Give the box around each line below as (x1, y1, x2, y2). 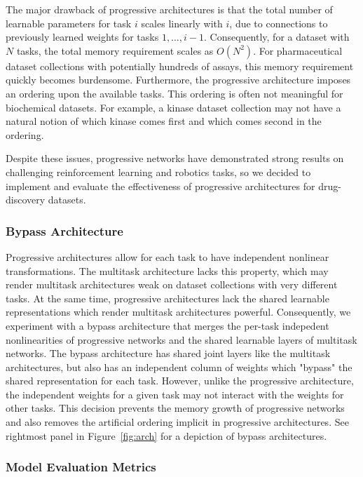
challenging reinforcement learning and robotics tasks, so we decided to (6, 164, 311, 179)
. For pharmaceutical (253, 43, 343, 58)
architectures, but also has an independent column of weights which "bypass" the (6, 359, 352, 374)
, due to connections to (229, 15, 328, 30)
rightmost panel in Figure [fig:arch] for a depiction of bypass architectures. (6, 428, 327, 443)
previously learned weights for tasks (6, 29, 159, 44)
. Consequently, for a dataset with (204, 29, 350, 44)
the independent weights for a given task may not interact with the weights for (6, 387, 344, 401)
